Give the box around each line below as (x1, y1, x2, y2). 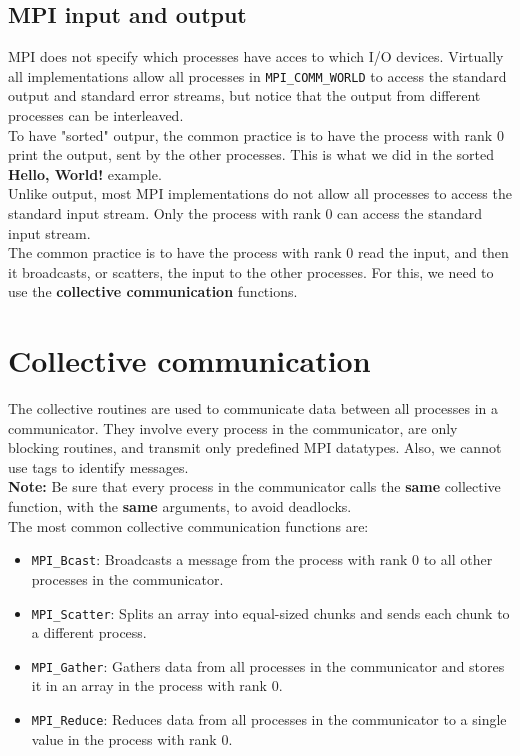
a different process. (31, 622, 147, 643)
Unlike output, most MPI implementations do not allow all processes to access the (8, 183, 512, 204)
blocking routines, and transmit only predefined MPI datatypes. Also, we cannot (8, 437, 502, 458)
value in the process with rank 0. (31, 728, 233, 749)
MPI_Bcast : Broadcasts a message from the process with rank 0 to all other (31, 549, 493, 570)
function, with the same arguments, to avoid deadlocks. (8, 496, 352, 517)
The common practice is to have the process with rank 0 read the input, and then (8, 242, 509, 263)
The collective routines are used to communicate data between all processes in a (8, 398, 499, 419)
